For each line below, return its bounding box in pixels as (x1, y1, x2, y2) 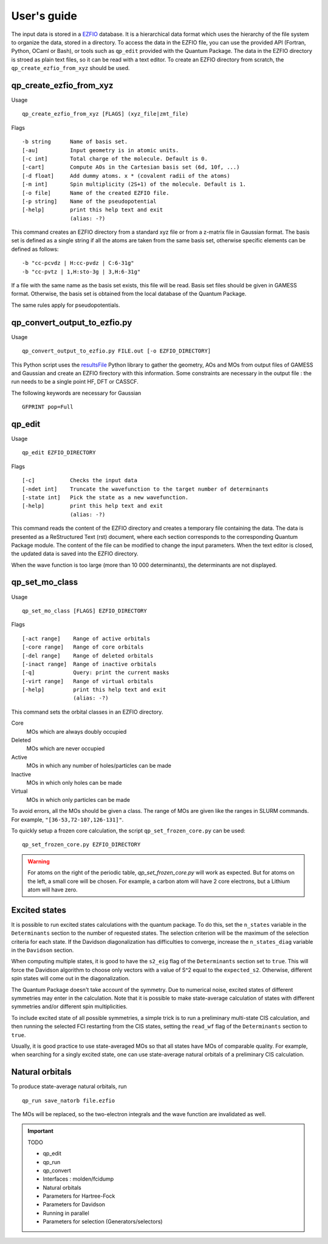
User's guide (11, 9, 77, 23)
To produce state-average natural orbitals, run (11, 1083, 127, 1090)
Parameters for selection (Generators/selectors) (43, 1218, 163, 1225)
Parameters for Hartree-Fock (43, 1192, 115, 1200)
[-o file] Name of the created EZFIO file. (22, 189, 169, 196)
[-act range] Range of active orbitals (22, 635, 151, 642)
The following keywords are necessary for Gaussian (11, 389, 142, 396)
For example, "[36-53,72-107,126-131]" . (11, 816, 124, 823)
